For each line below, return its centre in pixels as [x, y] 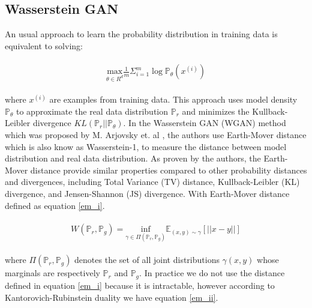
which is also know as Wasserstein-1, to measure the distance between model [146, 146]
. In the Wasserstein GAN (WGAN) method [205, 123]
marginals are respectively [52, 273]
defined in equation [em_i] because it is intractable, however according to [140, 285]
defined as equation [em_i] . [55, 205]
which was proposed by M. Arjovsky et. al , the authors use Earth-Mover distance [156, 135]
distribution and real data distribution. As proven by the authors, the [133, 158]
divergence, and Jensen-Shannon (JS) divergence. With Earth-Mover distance [147, 193]
